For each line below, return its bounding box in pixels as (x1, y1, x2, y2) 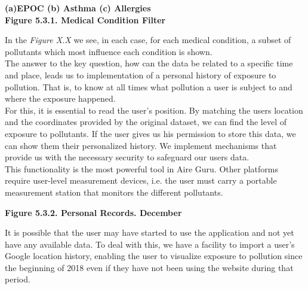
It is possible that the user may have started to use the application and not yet (5, 226, 294, 239)
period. (5, 273, 30, 285)
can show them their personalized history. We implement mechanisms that (5, 139, 277, 151)
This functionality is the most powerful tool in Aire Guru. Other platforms (5, 162, 278, 175)
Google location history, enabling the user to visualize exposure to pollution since (5, 250, 303, 262)
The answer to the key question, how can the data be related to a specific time (5, 57, 293, 69)
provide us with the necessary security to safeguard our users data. (5, 151, 250, 163)
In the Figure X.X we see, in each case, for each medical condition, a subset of (5, 34, 291, 46)
